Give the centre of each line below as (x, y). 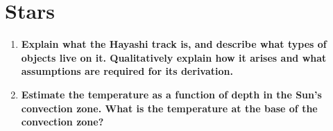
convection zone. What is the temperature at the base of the (169, 108)
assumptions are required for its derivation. (127, 71)
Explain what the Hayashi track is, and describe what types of (174, 44)
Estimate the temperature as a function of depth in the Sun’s (171, 94)
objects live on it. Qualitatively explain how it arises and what (174, 57)
